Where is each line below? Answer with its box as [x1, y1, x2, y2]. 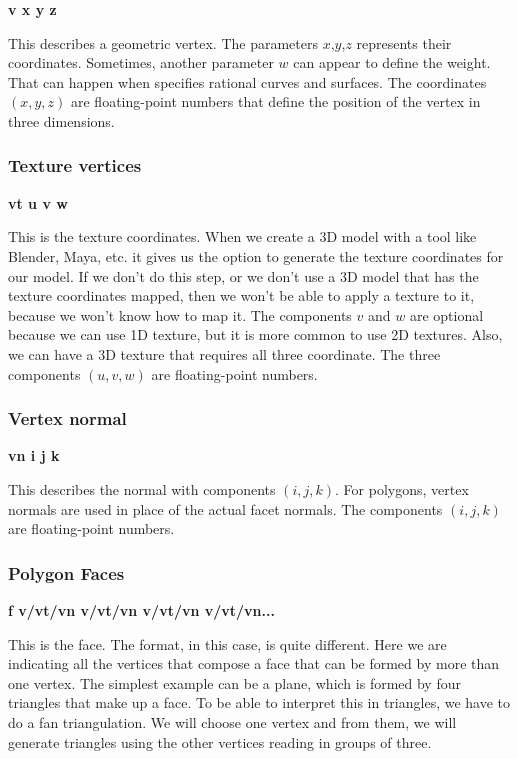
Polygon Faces [8, 560, 125, 585]
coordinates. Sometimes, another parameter [8, 52, 274, 73]
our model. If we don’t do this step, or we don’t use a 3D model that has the [8, 265, 479, 286]
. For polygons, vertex [335, 478, 469, 499]
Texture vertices [8, 153, 142, 178]
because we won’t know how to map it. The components [8, 304, 352, 325]
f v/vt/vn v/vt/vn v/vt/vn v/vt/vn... [8, 599, 275, 620]
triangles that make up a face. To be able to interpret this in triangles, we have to [8, 692, 511, 713]
